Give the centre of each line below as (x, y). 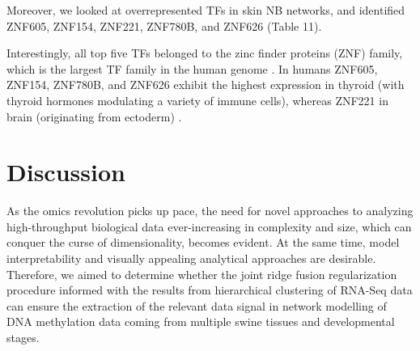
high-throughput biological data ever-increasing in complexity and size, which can (209, 226)
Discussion (66, 172)
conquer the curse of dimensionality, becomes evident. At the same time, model (203, 242)
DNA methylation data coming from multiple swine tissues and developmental (201, 321)
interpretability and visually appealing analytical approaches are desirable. (191, 258)
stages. (23, 338)
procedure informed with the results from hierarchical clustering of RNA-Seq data (210, 290)
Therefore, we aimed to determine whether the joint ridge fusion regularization (202, 274)
